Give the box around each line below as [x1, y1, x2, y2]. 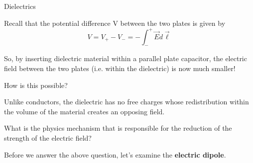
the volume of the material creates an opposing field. [4, 106, 165, 116]
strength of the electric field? [4, 133, 92, 143]
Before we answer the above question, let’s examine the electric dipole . [4, 149, 226, 160]
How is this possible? [4, 80, 68, 90]
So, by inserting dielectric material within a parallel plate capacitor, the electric [4, 53, 247, 64]
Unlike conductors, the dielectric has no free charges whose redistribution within [4, 96, 249, 107]
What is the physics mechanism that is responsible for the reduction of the [4, 123, 232, 133]
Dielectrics [4, 1, 36, 11]
